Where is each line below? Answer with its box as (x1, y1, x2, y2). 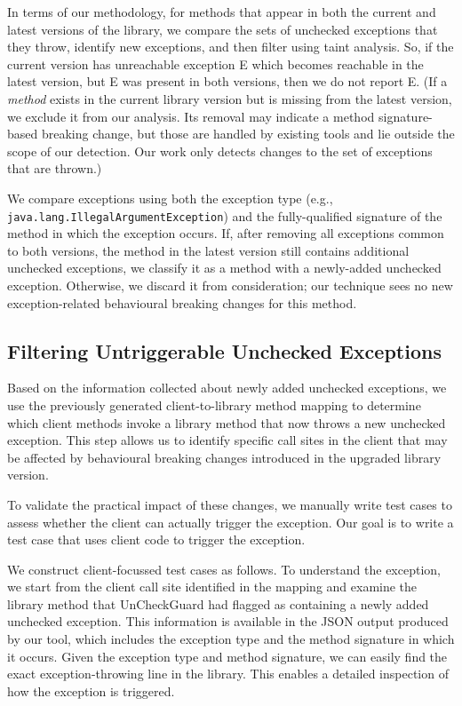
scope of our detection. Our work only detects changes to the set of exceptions (7, 141, 433, 160)
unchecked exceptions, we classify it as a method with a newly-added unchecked (7, 258, 442, 277)
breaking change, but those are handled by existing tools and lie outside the (41, 124, 455, 143)
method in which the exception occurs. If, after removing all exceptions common (7, 224, 444, 242)
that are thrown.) (7, 159, 102, 178)
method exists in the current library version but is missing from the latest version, (7, 89, 452, 107)
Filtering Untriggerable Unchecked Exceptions (7, 337, 442, 364)
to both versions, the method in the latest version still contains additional (7, 241, 410, 259)
